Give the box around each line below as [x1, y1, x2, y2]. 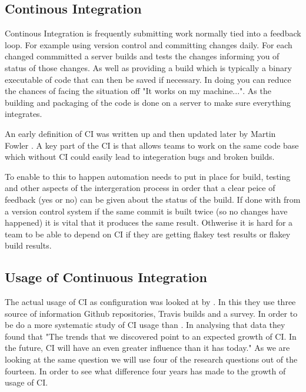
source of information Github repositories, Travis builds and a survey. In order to [5, 307, 298, 319]
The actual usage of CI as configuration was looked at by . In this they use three [5, 296, 296, 308]
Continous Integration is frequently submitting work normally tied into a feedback [5, 27, 301, 39]
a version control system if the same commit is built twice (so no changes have [5, 205, 288, 217]
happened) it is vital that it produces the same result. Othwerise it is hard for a [5, 216, 293, 229]
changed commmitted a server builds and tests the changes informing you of [5, 50, 280, 62]
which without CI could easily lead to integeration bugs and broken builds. [5, 150, 275, 163]
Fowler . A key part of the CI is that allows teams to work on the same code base [5, 139, 299, 151]
